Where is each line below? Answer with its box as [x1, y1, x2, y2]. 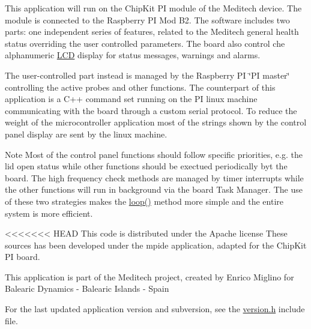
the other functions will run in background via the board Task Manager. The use [5, 183, 303, 196]
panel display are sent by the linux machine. [5, 127, 168, 140]
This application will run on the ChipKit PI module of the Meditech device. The [5, 2, 302, 14]
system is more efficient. [5, 207, 93, 219]
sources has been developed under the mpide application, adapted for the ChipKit [5, 238, 307, 251]
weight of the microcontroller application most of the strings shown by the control [5, 116, 307, 128]
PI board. [5, 250, 40, 263]
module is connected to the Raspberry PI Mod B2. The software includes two [5, 13, 290, 26]
